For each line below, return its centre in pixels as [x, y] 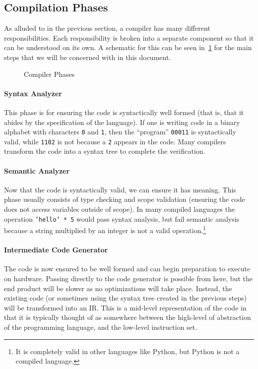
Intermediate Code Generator [56, 250]
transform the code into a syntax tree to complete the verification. [105, 151]
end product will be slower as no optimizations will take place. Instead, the [118, 288]
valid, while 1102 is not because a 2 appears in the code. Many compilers [115, 141]
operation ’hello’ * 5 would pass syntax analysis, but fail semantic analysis [122, 218]
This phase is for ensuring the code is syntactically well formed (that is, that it [124, 112]
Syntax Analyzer [33, 93]
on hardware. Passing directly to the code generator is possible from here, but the [128, 278]
